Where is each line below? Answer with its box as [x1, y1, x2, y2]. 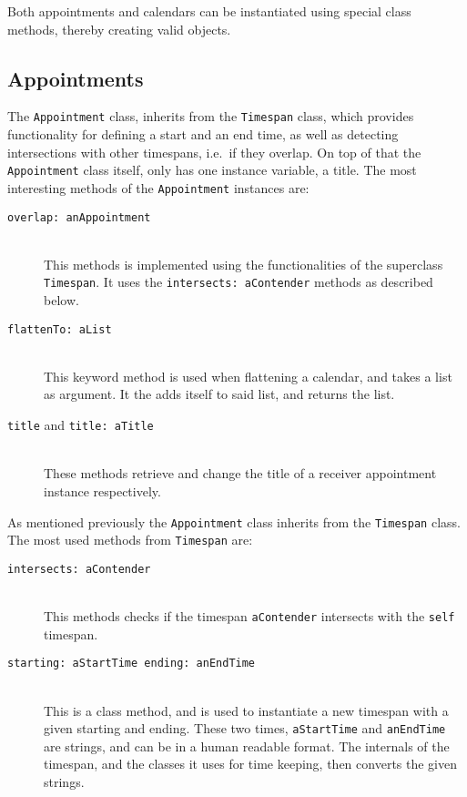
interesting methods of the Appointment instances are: [7, 178, 310, 197]
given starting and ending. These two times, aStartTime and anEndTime [44, 719, 446, 738]
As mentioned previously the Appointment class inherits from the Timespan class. [7, 512, 461, 531]
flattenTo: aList [7, 322, 112, 336]
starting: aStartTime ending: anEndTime [7, 657, 256, 670]
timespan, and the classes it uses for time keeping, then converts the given [44, 754, 458, 773]
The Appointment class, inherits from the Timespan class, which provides [7, 107, 414, 126]
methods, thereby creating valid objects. [7, 19, 231, 38]
